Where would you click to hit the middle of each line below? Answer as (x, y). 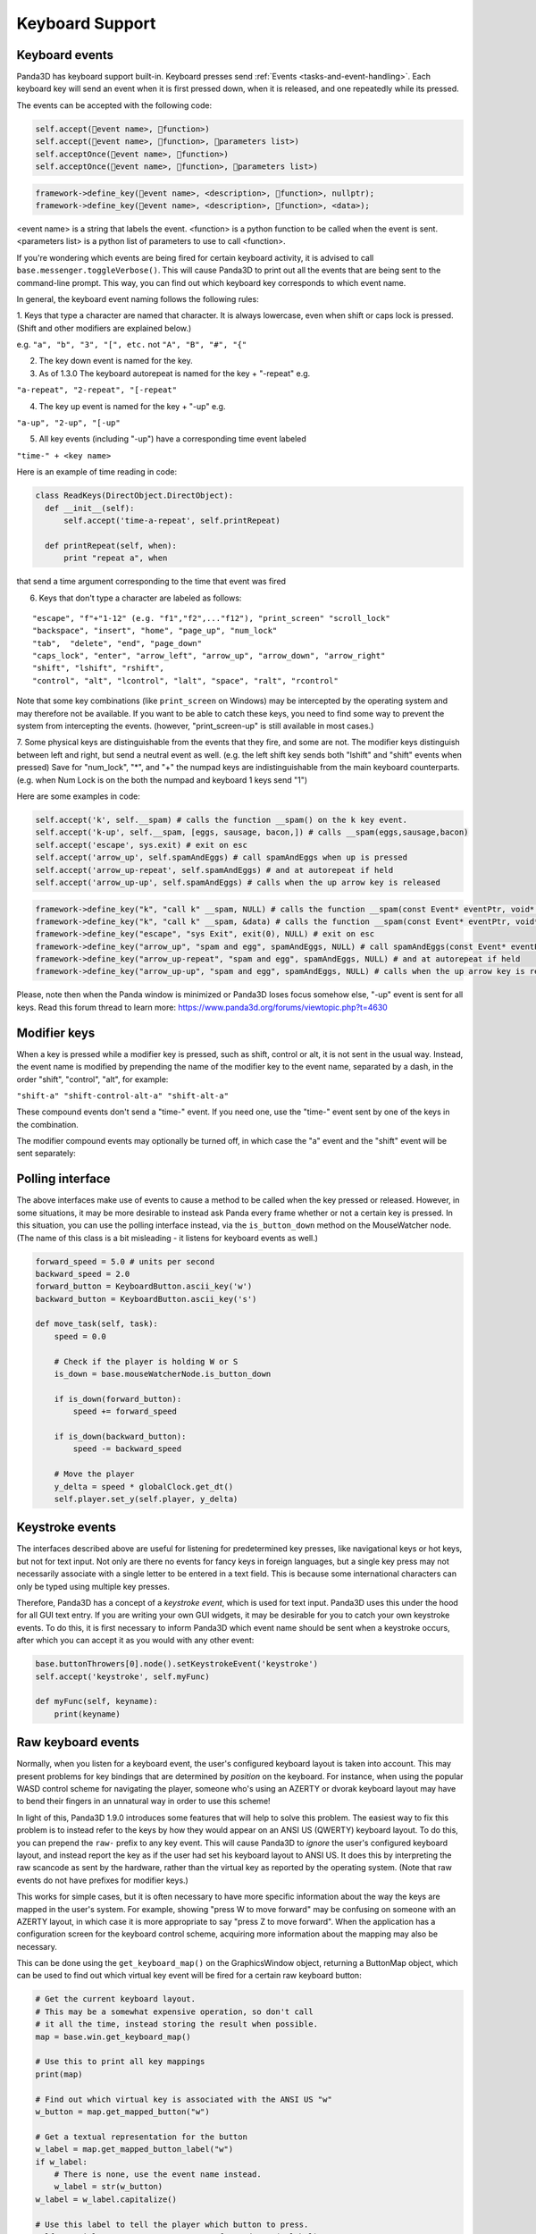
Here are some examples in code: (78, 796)
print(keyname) (87, 1714)
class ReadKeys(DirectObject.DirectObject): (134, 496)
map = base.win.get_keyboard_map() (113, 2037)
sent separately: (46, 1154)
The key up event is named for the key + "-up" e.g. (132, 406)
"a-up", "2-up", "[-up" (68, 423)
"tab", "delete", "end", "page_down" (117, 643)
